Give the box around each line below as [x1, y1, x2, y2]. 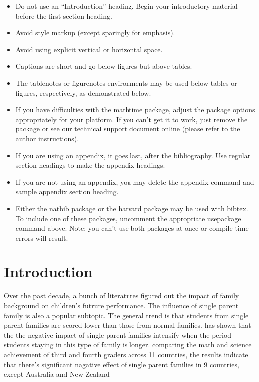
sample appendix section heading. [15, 186, 119, 197]
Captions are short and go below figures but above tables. [15, 61, 192, 71]
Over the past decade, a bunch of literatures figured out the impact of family [4, 290, 239, 301]
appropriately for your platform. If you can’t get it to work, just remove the [15, 114, 248, 124]
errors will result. [15, 232, 68, 243]
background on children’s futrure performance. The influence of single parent [4, 300, 239, 310]
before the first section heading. [15, 10, 112, 21]
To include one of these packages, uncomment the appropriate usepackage [15, 213, 241, 223]
